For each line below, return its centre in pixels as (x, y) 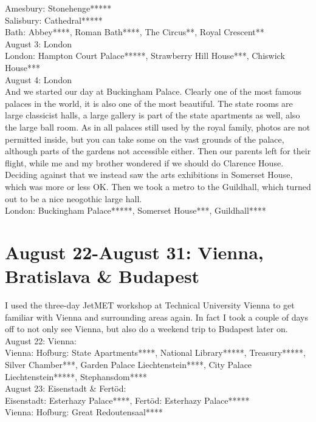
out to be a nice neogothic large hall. (74, 198)
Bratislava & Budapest (102, 276)
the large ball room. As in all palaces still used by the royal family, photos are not (158, 127)
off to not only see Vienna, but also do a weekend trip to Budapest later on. (146, 329)
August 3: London (38, 43)
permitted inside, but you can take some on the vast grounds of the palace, (145, 139)
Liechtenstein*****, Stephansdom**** (76, 376)
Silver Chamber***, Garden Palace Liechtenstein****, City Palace (129, 364)
